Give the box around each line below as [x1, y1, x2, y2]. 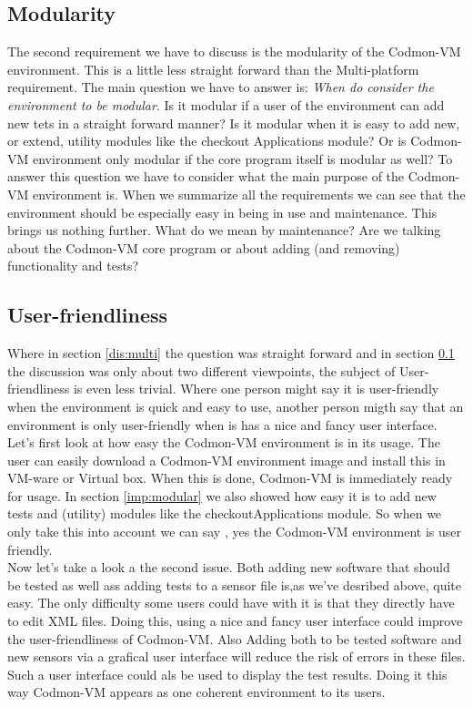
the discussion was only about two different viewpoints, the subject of [7, 361, 396, 380]
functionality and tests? [7, 256, 139, 275]
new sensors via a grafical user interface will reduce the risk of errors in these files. [7, 647, 466, 666]
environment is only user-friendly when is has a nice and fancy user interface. [7, 415, 438, 434]
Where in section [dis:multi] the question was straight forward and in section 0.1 [7, 343, 455, 363]
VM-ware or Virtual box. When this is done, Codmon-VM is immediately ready [7, 468, 453, 487]
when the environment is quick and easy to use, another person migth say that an [7, 396, 464, 415]
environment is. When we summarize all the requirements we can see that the [32, 184, 466, 203]
